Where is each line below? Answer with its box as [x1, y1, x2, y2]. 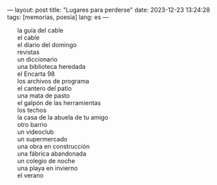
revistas [16, 48, 40, 56]
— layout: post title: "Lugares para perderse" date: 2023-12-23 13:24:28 [7, 6, 210, 14]
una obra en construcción [16, 143, 90, 150]
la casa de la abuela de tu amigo [16, 113, 109, 122]
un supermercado [16, 135, 68, 143]
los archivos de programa [16, 77, 90, 85]
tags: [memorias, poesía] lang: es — [7, 13, 110, 21]
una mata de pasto [16, 91, 71, 100]
